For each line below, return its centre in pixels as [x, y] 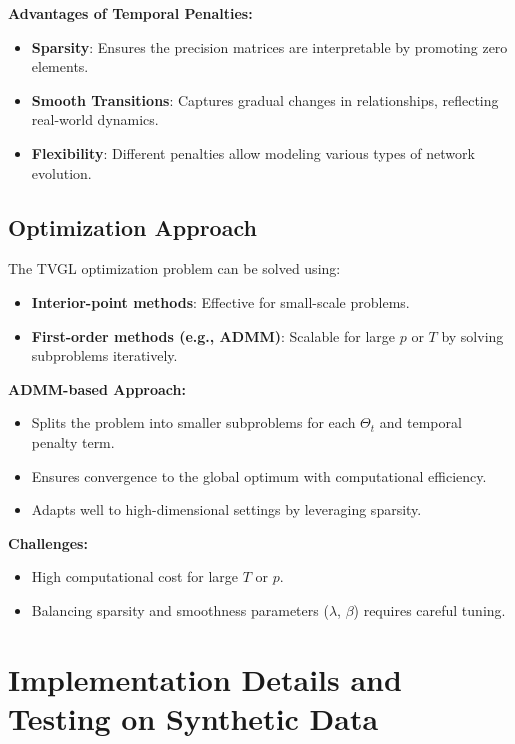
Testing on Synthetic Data [193, 717]
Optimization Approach [132, 226]
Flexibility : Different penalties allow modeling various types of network [253, 152]
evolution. [61, 172]
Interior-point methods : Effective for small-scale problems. [220, 301]
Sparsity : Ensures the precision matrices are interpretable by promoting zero [269, 46]
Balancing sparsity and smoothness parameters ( [180, 609]
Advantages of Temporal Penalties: [130, 13]
